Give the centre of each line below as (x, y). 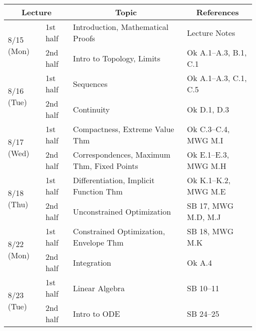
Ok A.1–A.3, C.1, (217, 78)
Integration (92, 262)
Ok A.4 (199, 262)
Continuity (92, 109)
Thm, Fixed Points (106, 166)
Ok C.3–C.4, (208, 129)
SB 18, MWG (210, 231)
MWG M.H (207, 166)
